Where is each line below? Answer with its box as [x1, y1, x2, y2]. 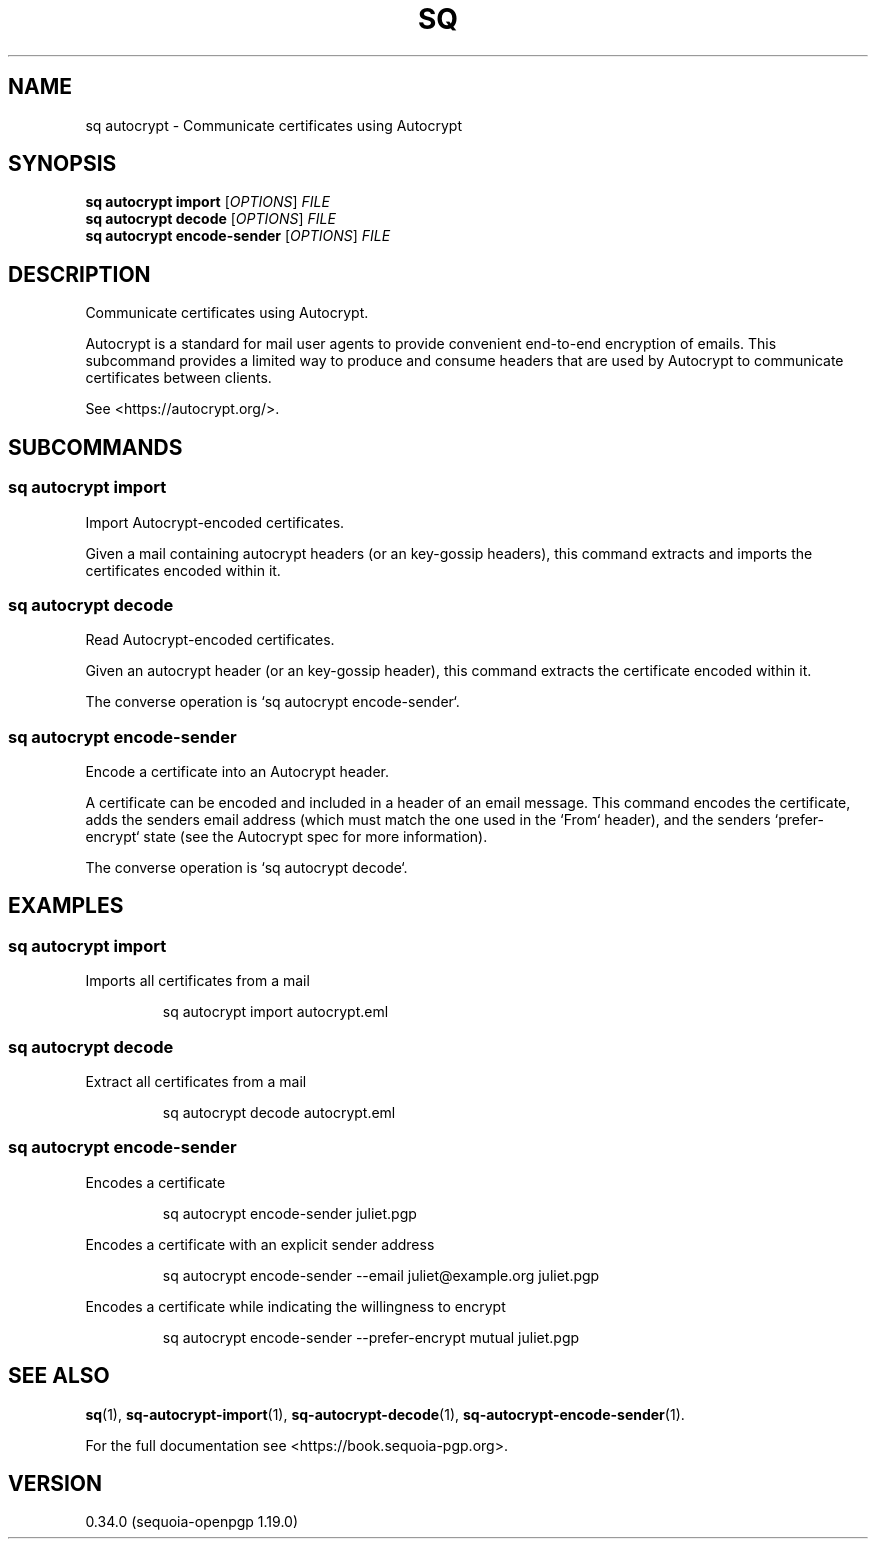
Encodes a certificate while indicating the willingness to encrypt [85, 1297, 506, 1315]
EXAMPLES [8, 893, 124, 919]
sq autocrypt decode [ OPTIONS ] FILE [85, 210, 336, 228]
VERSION [8, 1470, 103, 1496]
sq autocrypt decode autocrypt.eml [162, 1103, 396, 1121]
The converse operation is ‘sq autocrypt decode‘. [85, 859, 408, 876]
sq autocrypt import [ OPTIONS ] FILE [85, 193, 330, 211]
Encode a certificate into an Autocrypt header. [85, 763, 390, 780]
